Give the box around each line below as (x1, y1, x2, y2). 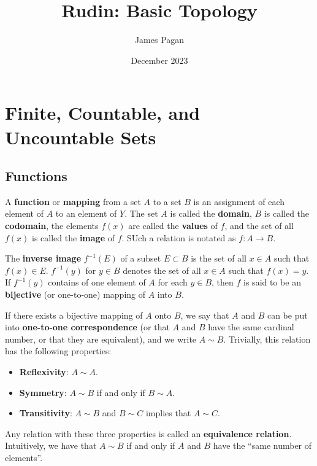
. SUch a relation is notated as (121, 231, 236, 244)
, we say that (180, 308, 229, 321)
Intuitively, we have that (5, 439, 97, 452)
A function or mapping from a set (5, 195, 141, 208)
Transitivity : (19, 406, 72, 419)
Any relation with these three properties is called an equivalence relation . (5, 427, 292, 440)
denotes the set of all (123, 263, 201, 276)
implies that (145, 406, 191, 419)
